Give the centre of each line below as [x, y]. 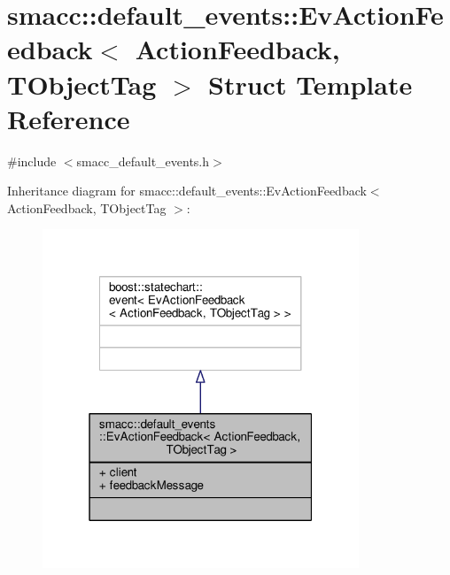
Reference [69, 118]
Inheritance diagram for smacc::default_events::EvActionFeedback [187, 191]
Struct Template [310, 84]
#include [32, 161]
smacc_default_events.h [143, 161]
